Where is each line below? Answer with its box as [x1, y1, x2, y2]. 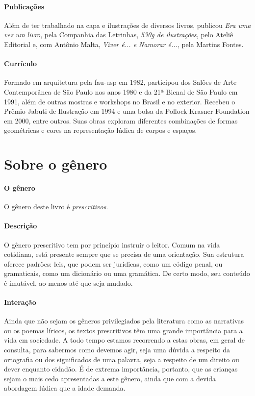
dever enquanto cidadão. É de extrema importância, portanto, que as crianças [4, 364, 238, 374]
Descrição [4, 221, 37, 231]
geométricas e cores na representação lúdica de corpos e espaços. [4, 125, 197, 135]
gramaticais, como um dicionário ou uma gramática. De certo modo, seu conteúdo [4, 268, 250, 278]
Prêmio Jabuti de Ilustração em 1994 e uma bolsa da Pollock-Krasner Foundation [4, 106, 250, 116]
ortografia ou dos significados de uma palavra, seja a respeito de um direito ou [4, 354, 239, 364]
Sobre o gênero [4, 154, 107, 174]
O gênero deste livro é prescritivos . [4, 201, 108, 212]
